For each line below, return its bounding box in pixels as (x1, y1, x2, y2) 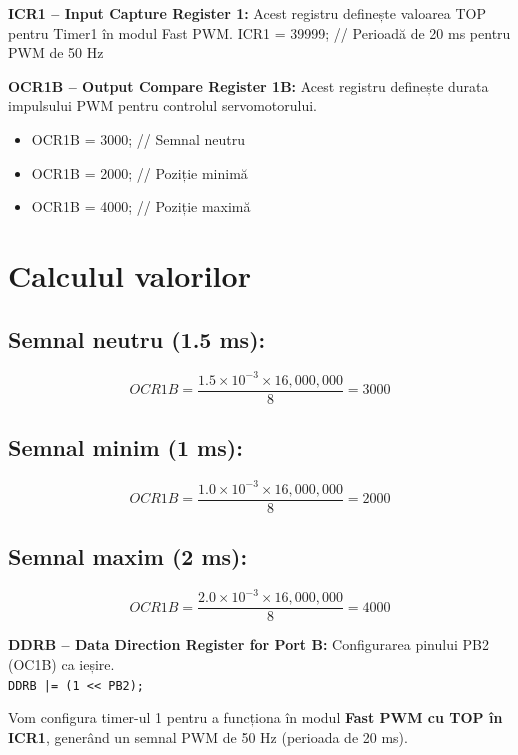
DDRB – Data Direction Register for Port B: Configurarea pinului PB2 (8, 634, 489, 655)
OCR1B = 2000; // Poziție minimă (31, 162, 248, 183)
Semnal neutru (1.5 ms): (8, 323, 266, 354)
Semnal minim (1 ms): (8, 432, 243, 463)
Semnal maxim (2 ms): (8, 541, 248, 572)
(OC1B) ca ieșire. (8, 654, 115, 675)
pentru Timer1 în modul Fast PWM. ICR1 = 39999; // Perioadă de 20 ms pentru (8, 22, 511, 43)
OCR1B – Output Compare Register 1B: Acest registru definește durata (8, 75, 489, 96)
